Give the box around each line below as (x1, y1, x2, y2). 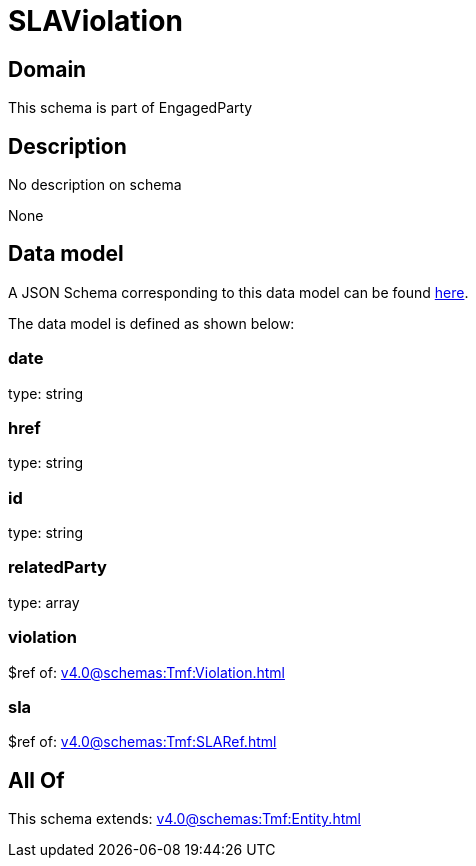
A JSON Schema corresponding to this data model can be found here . (8, 283, 469, 301)
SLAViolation (8, 4, 183, 38)
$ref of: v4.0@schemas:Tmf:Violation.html (8, 663, 285, 681)
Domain (8, 56, 87, 82)
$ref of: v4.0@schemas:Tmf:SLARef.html (8, 733, 277, 751)
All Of (8, 767, 65, 793)
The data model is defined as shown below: (8, 314, 295, 332)
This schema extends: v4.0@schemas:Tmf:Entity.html (8, 810, 361, 828)
